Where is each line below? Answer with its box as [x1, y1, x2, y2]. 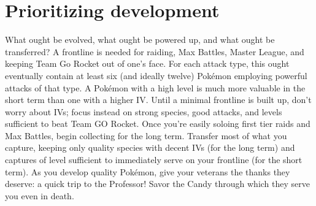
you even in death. [5, 189, 74, 202]
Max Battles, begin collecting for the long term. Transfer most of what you [5, 129, 287, 142]
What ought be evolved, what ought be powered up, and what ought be [5, 33, 275, 46]
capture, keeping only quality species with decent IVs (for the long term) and [5, 141, 295, 154]
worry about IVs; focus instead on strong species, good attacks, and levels [5, 105, 282, 118]
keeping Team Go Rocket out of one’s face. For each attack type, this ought [5, 57, 290, 70]
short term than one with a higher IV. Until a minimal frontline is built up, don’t [5, 93, 312, 106]
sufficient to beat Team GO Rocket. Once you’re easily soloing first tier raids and [5, 117, 310, 130]
